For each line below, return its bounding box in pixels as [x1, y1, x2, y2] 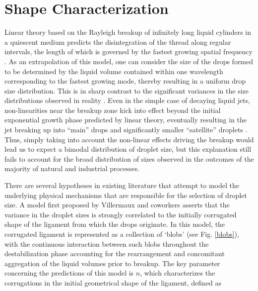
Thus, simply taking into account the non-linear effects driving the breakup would [4, 134, 254, 144]
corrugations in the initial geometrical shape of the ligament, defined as [4, 277, 222, 288]
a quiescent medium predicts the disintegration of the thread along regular [4, 36, 231, 47]
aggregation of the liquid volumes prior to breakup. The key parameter [4, 258, 220, 268]
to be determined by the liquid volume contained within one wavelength [4, 66, 223, 76]
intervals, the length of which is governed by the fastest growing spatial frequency [4, 46, 253, 57]
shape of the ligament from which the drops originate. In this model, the [4, 219, 225, 229]
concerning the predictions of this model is [4, 268, 134, 278]
